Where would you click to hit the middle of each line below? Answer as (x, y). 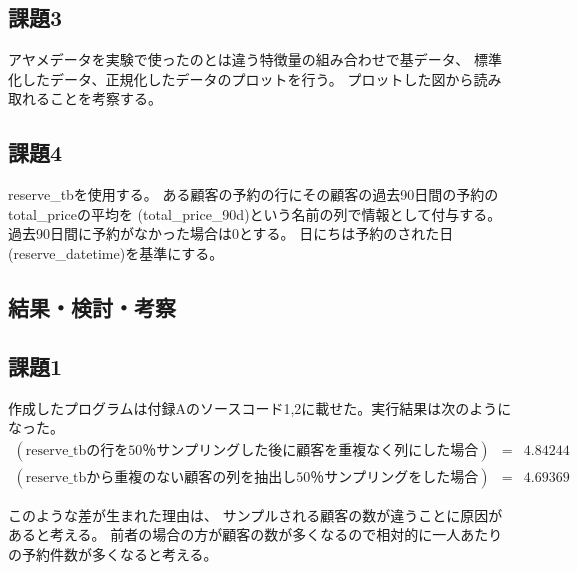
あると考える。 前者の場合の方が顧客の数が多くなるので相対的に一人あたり (255, 534)
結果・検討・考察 (92, 306)
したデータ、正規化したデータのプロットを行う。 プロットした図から (247, 78)
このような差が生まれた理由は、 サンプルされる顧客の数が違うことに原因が (255, 514)
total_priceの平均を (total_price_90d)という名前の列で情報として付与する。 (255, 213)
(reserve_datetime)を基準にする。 (116, 252)
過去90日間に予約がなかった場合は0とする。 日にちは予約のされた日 (231, 233)
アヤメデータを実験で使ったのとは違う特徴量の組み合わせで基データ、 (239, 59)
